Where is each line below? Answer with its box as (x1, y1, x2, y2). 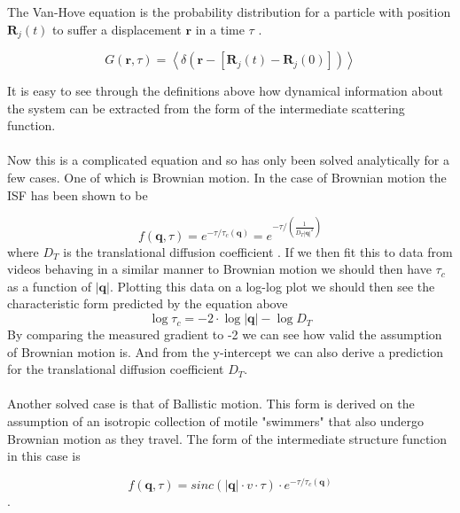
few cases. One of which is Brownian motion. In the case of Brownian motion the (7, 168, 447, 187)
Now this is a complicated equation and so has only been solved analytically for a (7, 151, 449, 169)
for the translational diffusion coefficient (7, 360, 224, 378)
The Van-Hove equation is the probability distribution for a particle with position (7, 3, 451, 20)
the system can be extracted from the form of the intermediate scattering (7, 98, 405, 117)
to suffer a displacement (52, 19, 182, 38)
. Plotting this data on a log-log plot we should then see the (109, 276, 435, 295)
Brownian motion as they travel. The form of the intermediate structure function (7, 429, 448, 447)
